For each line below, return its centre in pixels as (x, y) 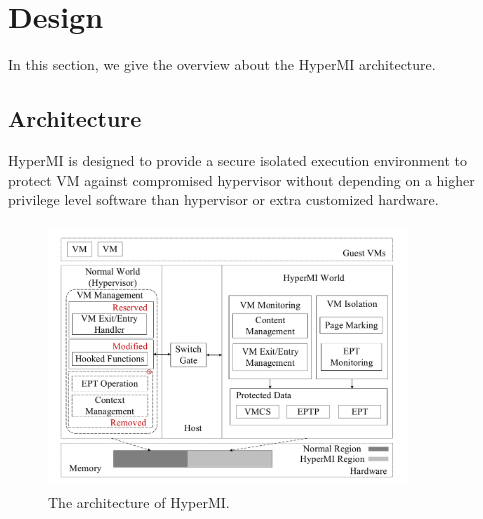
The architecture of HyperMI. (139, 501)
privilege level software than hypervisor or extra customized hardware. (223, 199)
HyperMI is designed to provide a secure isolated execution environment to (237, 159)
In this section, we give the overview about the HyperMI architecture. (222, 64)
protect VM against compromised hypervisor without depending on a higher (241, 179)
